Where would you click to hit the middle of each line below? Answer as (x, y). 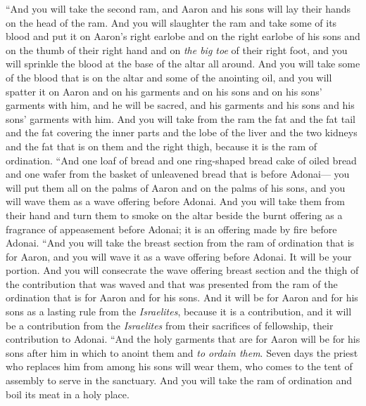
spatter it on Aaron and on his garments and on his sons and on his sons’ (164, 91)
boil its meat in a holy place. (68, 394)
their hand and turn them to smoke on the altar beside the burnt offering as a (174, 215)
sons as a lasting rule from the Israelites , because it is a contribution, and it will (179, 312)
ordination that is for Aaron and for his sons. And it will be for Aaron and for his (182, 297)
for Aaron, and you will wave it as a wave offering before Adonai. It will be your (179, 256)
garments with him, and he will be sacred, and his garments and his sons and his (180, 105)
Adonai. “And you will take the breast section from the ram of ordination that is (180, 243)
